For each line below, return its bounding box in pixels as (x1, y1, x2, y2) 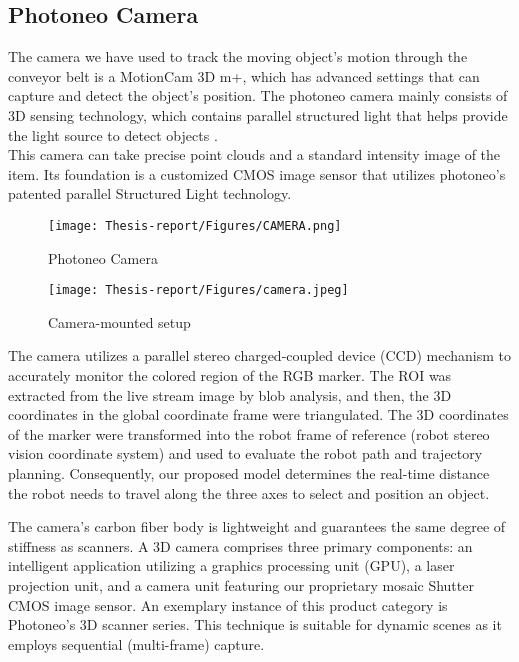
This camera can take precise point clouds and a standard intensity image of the (8, 144, 501, 165)
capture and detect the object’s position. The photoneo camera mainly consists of (8, 85, 508, 106)
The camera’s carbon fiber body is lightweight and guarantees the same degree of (8, 516, 506, 537)
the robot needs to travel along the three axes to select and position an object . (8, 482, 490, 503)
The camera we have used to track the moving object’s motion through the (8, 46, 468, 67)
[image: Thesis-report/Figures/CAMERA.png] (48, 218, 342, 233)
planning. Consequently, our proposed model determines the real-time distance (8, 463, 490, 484)
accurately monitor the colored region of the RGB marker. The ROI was (8, 365, 452, 386)
